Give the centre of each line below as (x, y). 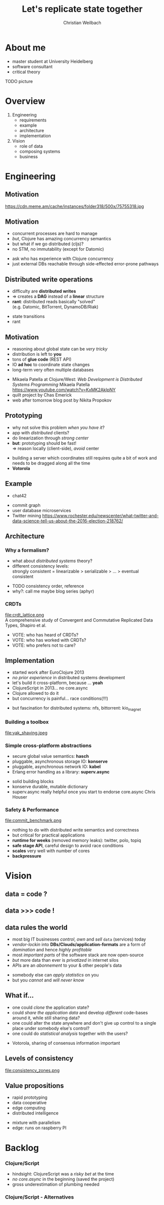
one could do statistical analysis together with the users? (70, 1033)
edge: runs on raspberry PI (39, 1128)
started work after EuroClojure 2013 (48, 672)
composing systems (40, 151)
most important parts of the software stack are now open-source (78, 955)
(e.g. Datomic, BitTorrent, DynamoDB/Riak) (55, 307)
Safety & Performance (32, 809)
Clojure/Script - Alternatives (40, 1197)
